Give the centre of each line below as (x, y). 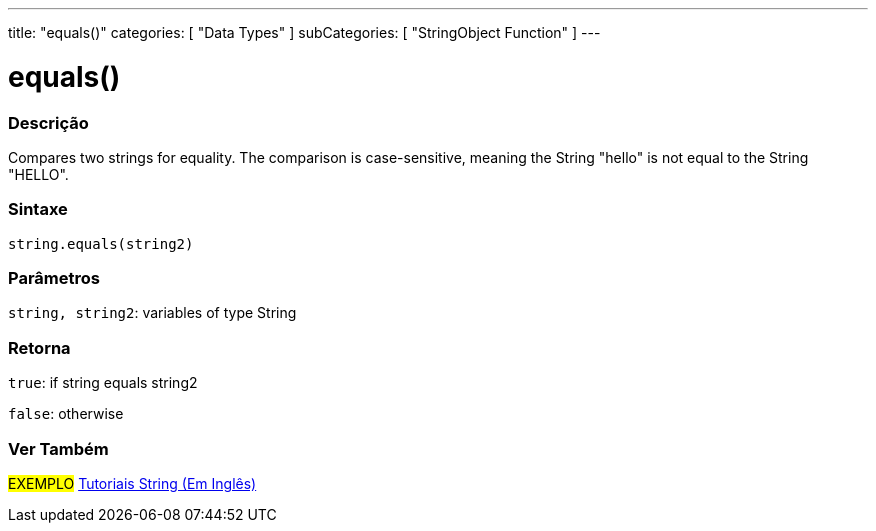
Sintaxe (38, 209)
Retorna (39, 347)
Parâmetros (54, 278)
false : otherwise (66, 414)
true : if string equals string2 (103, 383)
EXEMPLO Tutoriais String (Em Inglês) (132, 483)
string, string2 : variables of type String (152, 313)
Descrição (48, 122)
